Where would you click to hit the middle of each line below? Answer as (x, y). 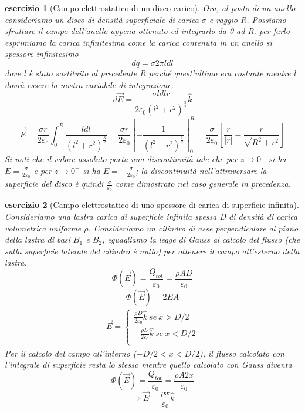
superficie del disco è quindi (54, 184)
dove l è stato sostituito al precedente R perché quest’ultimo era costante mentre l (150, 73)
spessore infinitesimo (42, 54)
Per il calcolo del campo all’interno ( (71, 353)
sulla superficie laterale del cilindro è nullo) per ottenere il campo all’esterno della (152, 251)
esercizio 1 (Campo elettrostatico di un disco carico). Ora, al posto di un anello (150, 8)
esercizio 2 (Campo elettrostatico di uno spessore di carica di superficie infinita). (152, 205)
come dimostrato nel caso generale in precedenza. (203, 184)
